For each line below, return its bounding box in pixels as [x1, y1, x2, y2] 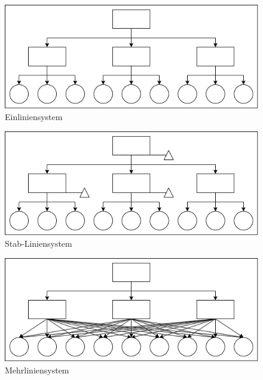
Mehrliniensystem [5, 363, 69, 376]
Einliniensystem [5, 111, 63, 123]
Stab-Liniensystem [5, 237, 72, 250]
